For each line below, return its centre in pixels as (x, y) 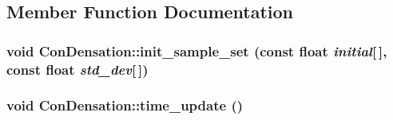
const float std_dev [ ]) (77, 69)
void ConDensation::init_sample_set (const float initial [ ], (197, 50)
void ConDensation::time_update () (125, 105)
